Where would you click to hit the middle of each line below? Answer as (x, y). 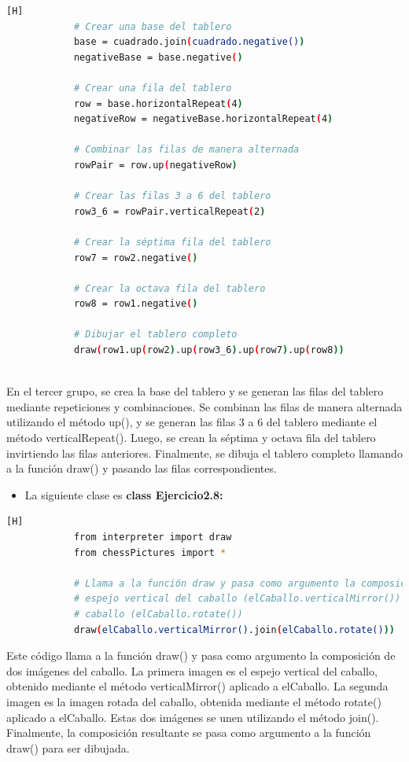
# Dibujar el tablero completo (155, 335)
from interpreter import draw (153, 537)
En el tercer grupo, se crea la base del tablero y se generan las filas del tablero (195, 391)
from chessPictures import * (150, 552)
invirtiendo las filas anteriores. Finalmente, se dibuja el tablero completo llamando (204, 453)
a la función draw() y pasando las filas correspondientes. (142, 468)
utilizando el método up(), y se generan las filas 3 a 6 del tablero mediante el (192, 422)
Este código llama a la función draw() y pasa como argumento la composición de (201, 655)
